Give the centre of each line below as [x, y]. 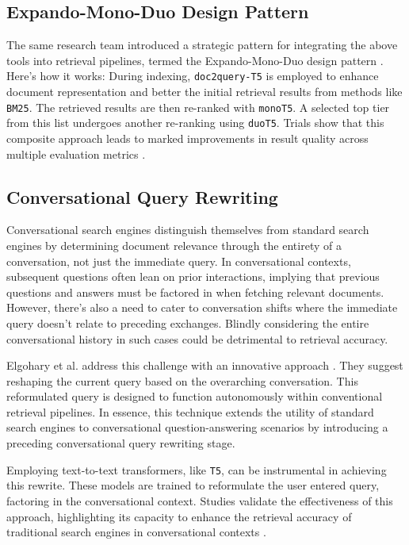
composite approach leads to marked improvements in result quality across [187, 138]
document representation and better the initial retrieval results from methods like [204, 92]
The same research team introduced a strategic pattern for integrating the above [202, 45]
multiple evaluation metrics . [76, 154]
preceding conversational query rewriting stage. [121, 443]
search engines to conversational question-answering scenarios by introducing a [197, 427]
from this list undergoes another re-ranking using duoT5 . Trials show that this [195, 123]
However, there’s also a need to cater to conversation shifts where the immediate [202, 307]
